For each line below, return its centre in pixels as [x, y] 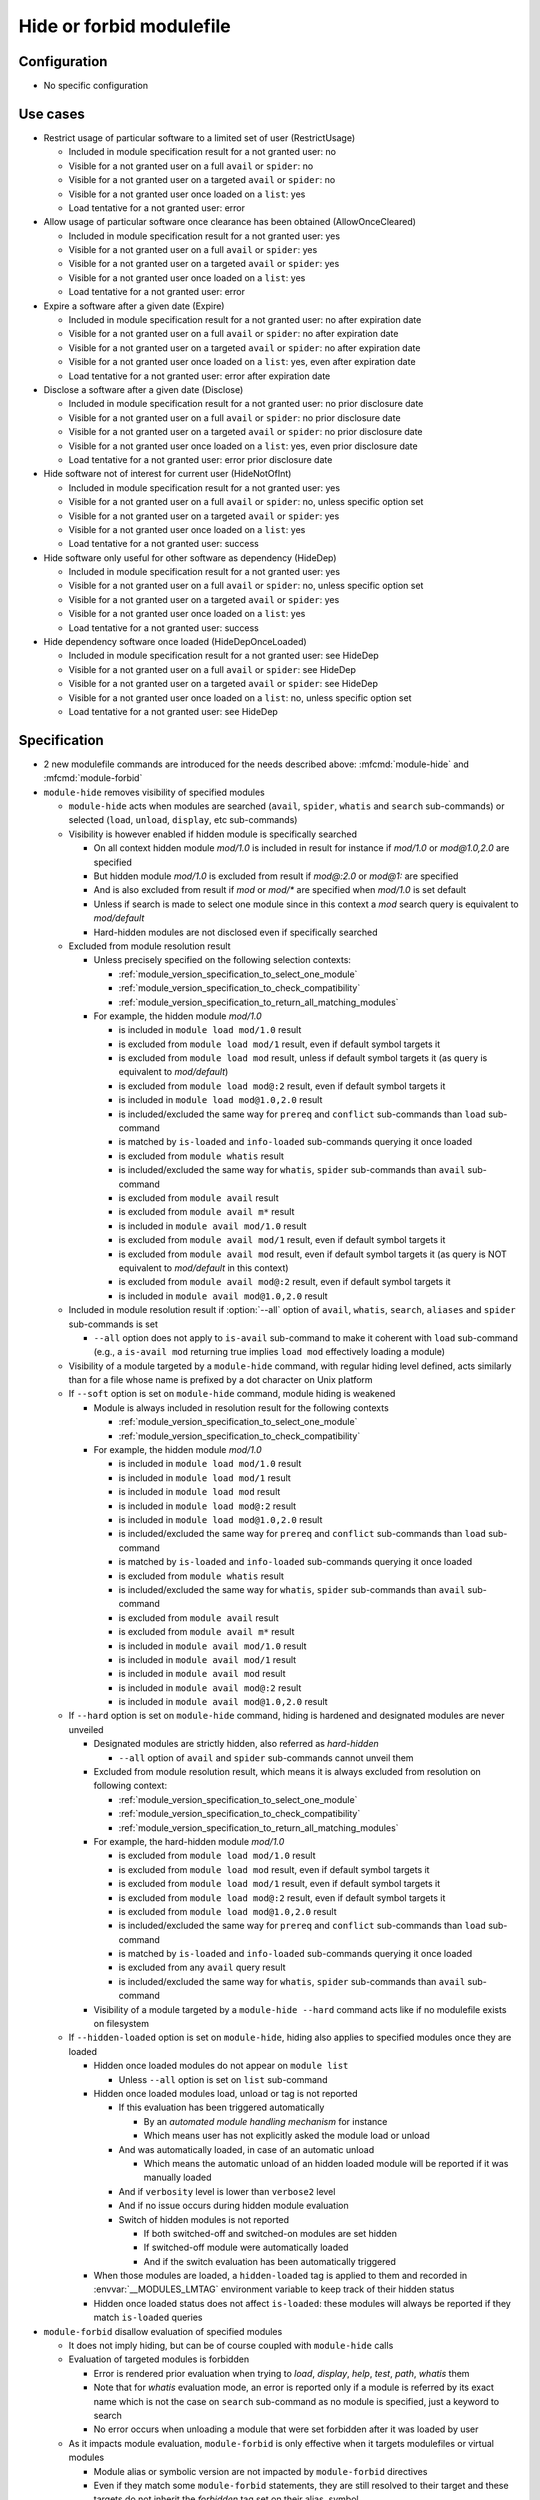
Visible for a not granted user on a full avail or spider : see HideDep [212, 669]
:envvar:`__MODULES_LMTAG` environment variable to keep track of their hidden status [274, 2289]
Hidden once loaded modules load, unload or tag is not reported [226, 2093]
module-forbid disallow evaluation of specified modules [163, 2331]
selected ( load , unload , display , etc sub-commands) [183, 820]
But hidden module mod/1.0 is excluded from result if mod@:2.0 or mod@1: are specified [276, 876]
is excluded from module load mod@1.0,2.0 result [227, 1911]
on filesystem [121, 2024]
